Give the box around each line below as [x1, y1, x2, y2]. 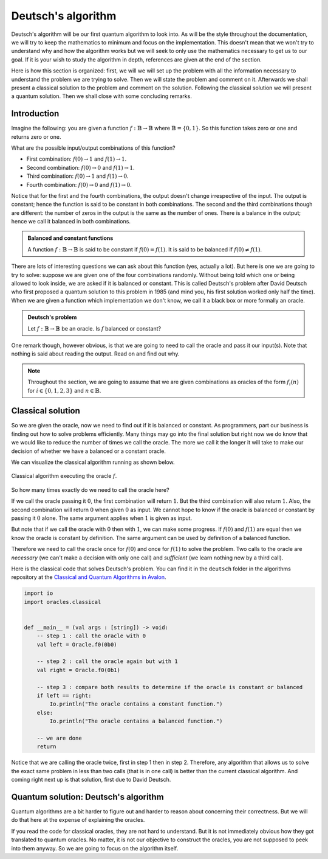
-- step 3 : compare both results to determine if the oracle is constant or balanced [36, 684, 303, 690]
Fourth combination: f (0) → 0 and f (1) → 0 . [26, 181, 132, 188]
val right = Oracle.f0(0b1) [36, 667, 121, 673]
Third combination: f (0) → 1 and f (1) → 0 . [26, 172, 129, 180]
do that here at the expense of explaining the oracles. [11, 816, 145, 824]
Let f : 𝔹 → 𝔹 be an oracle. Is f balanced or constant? [27, 324, 161, 332]
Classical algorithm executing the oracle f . [11, 472, 117, 480]
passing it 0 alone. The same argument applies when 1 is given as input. [11, 514, 193, 522]
